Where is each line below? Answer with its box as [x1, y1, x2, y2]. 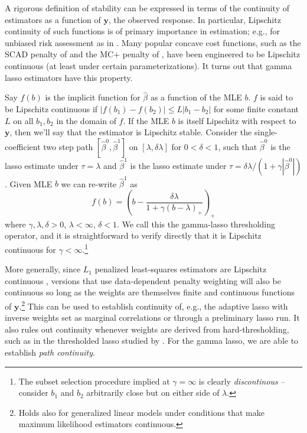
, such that [218, 140, 257, 152]
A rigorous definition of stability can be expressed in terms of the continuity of [5, 2, 290, 14]
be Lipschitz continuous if [5, 102, 98, 115]
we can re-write [61, 177, 117, 190]
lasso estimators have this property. [5, 71, 133, 83]
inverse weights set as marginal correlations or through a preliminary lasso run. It [5, 311, 300, 324]
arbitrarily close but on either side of [86, 386, 220, 399]
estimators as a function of [5, 13, 101, 25]
